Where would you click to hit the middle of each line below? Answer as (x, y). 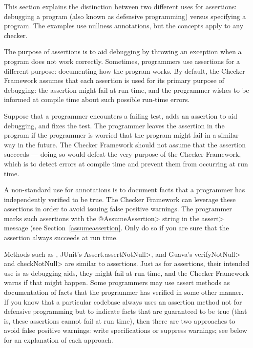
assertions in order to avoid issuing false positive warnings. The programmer (118, 209)
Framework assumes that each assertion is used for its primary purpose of (114, 80)
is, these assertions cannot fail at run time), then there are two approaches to (120, 320)
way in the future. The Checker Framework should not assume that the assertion (125, 144)
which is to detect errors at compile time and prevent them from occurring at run (126, 163)
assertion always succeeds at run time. (61, 237)
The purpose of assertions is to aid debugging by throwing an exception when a (123, 51)
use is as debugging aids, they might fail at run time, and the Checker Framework (126, 273)
